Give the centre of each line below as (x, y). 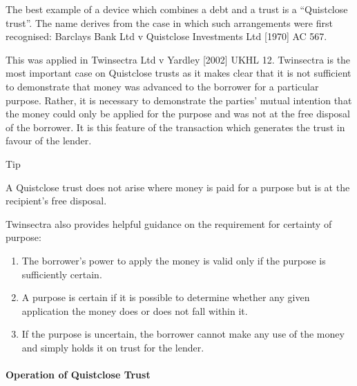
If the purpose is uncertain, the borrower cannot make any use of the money (183, 334)
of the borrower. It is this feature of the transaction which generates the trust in (175, 127)
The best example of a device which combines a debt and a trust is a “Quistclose (177, 9)
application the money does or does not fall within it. (135, 310)
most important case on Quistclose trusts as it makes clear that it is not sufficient (178, 73)
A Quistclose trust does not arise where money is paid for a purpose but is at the (178, 187)
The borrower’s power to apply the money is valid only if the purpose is (174, 260)
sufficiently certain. (62, 274)
